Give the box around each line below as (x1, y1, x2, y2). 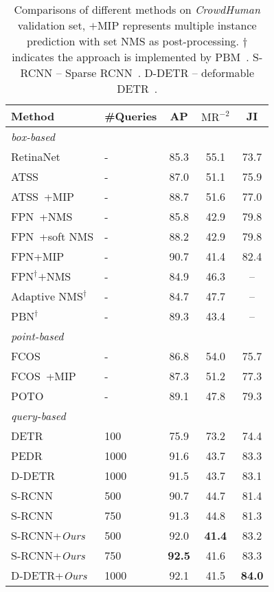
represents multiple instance (122, 17, 257, 33)
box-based (11, 129, 55, 144)
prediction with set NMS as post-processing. (27, 33, 239, 49)
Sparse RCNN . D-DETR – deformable (65, 65, 255, 80)
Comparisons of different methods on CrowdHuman (14, 1, 261, 17)
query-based (11, 408, 66, 424)
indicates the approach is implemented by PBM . (12, 49, 249, 65)
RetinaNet (11, 149, 60, 164)
